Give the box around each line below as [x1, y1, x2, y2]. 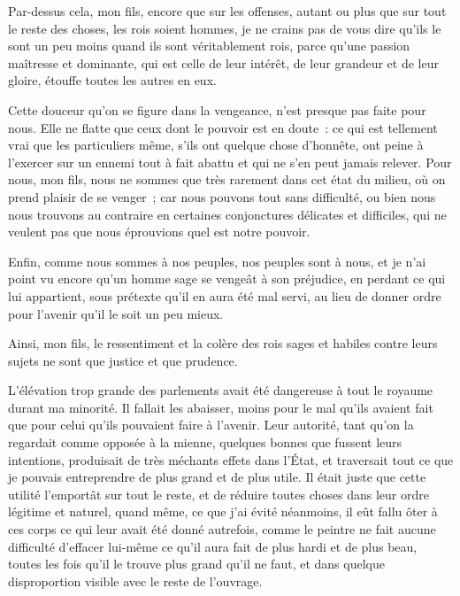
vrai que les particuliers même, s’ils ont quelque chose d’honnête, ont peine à [8, 135, 424, 154]
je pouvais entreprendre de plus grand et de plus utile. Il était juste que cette [8, 468, 426, 486]
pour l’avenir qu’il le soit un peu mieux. [8, 304, 224, 322]
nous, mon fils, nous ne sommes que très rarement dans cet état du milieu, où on [8, 170, 446, 189]
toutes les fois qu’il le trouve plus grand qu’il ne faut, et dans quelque [8, 554, 385, 573]
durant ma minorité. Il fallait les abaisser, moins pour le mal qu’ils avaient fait [8, 398, 433, 416]
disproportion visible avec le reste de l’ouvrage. [8, 571, 263, 590]
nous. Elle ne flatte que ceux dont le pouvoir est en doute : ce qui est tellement [8, 118, 438, 136]
